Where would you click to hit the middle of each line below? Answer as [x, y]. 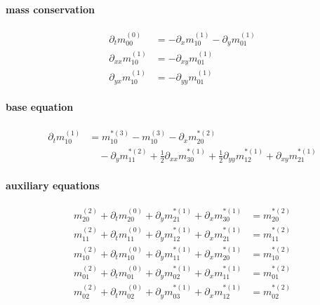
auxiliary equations [53, 185]
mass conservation [50, 9]
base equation [40, 107]
